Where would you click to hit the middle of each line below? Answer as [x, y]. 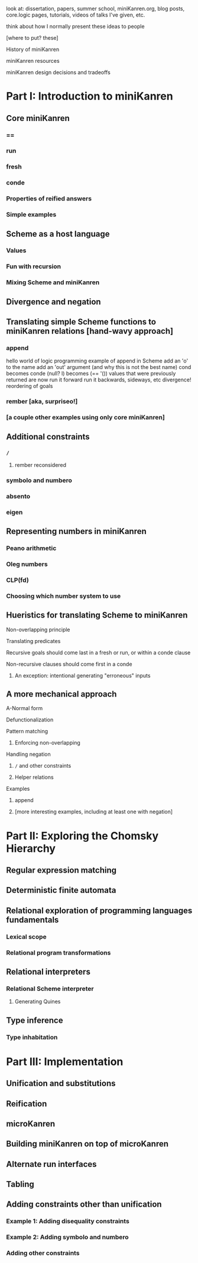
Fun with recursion [34, 266]
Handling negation [29, 754]
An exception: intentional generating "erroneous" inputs [82, 675]
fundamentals [33, 920]
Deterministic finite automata [61, 890]
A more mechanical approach [61, 694]
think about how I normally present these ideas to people [75, 26]
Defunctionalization [30, 720]
